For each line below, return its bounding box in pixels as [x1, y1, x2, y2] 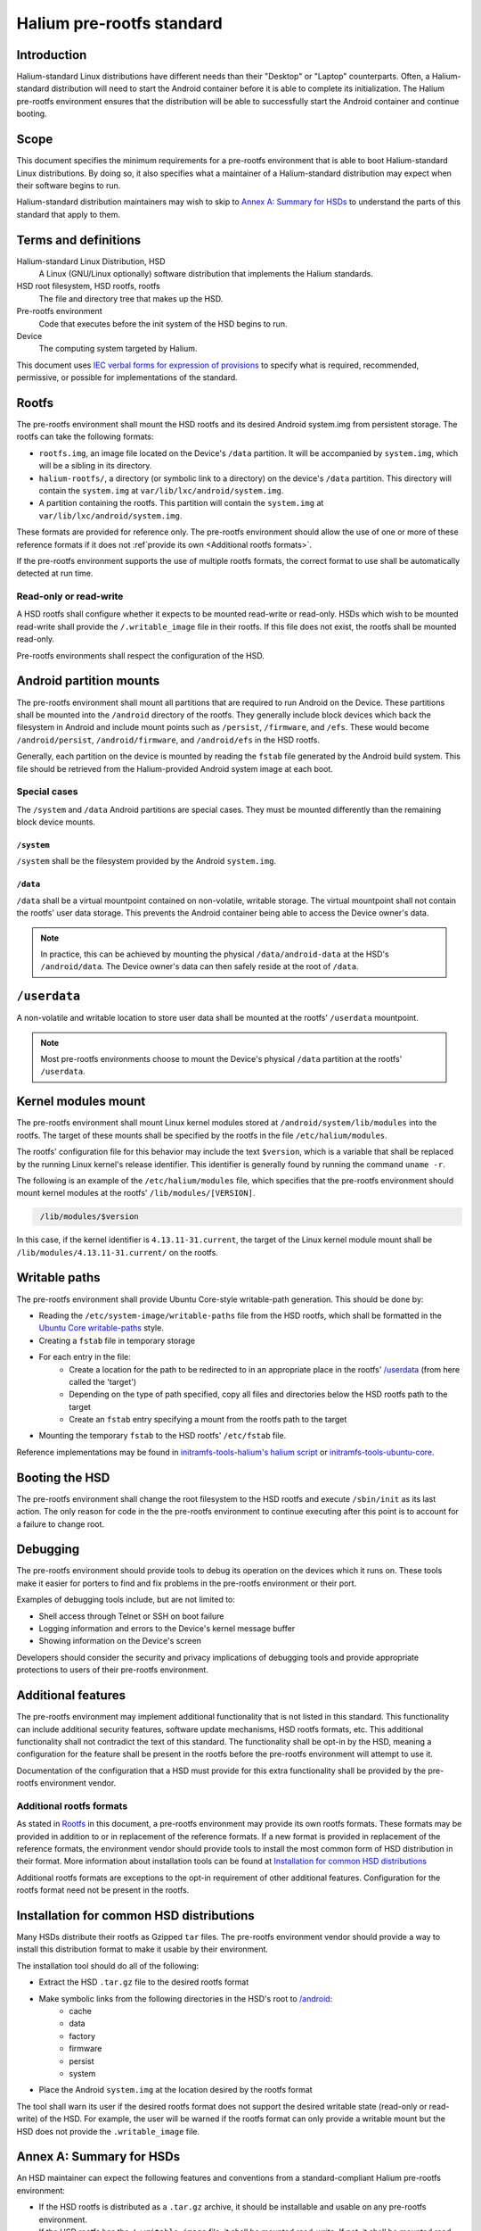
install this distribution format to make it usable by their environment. [16, 1944, 269, 1954]
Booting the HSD [16, 1470, 110, 1485]
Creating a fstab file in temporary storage [38, 1335, 196, 1346]
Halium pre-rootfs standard [16, 13, 223, 33]
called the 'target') [69, 1376, 137, 1387]
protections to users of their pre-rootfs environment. [16, 1664, 208, 1675]
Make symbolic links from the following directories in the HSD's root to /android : [38, 1993, 333, 2003]
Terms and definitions [16, 232, 142, 247]
